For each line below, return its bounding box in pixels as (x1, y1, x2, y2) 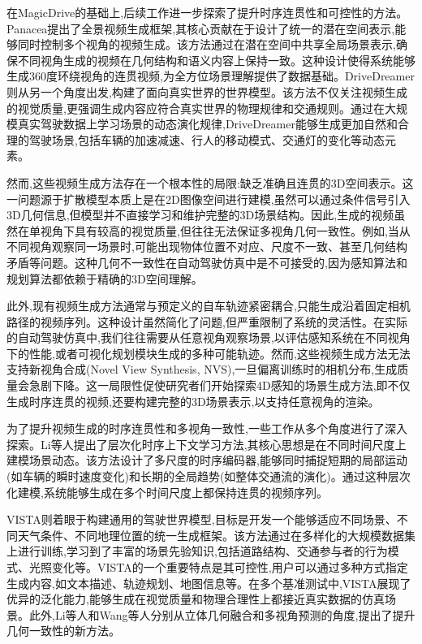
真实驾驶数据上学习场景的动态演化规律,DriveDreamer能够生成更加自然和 (17, 115, 398, 132)
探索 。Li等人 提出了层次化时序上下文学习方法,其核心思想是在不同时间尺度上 (6, 435, 407, 452)
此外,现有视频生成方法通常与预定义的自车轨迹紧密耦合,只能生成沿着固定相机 (6, 297, 411, 314)
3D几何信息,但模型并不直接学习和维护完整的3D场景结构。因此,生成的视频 (6, 206, 394, 223)
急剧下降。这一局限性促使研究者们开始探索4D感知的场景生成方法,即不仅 (28, 377, 411, 394)
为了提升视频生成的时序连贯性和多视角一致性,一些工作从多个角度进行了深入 (6, 420, 407, 437)
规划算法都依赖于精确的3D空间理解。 (6, 270, 203, 287)
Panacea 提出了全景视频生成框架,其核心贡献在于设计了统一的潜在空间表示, (6, 19, 395, 37)
